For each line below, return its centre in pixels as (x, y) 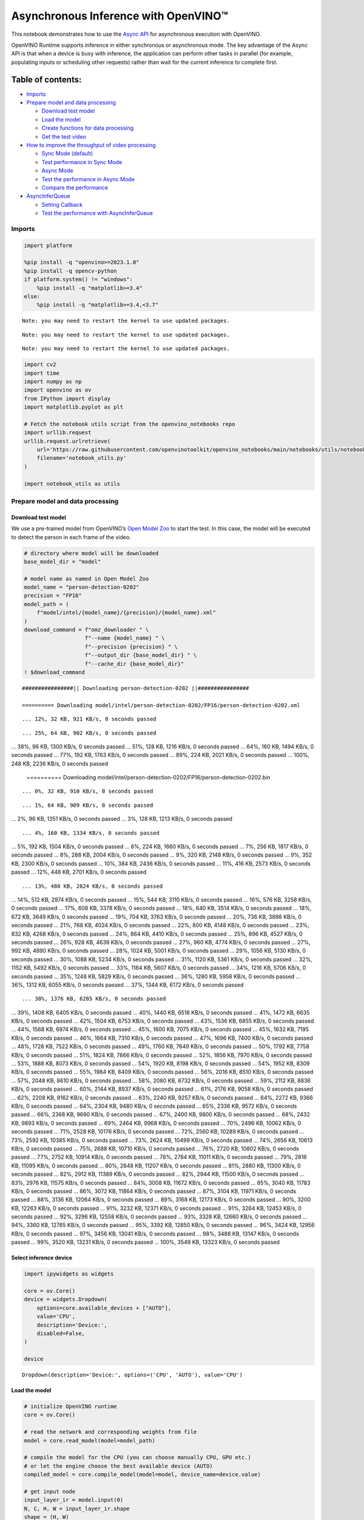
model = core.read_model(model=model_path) (90, 1440)
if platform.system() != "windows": (79, 279)
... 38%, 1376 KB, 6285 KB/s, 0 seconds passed (94, 999)
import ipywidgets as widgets (69, 1274)
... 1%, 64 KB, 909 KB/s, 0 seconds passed (88, 805)
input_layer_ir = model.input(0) (74, 1500)
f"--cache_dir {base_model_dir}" (134, 664)
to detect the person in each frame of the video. (71, 537)
